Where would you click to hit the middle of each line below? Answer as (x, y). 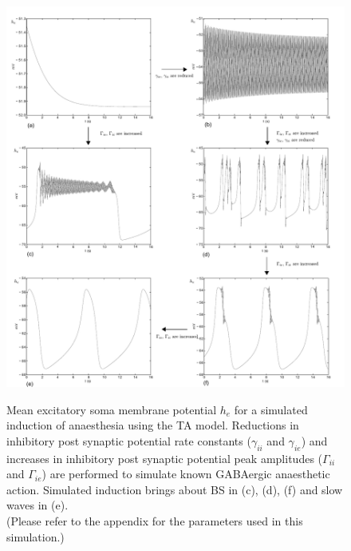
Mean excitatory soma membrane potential (112, 409)
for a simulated (271, 409)
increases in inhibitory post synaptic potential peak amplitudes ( (165, 458)
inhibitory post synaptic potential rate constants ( (129, 440)
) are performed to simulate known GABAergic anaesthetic (186, 474)
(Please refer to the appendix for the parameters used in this (155, 521)
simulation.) (35, 536)
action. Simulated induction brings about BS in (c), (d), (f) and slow (175, 489)
